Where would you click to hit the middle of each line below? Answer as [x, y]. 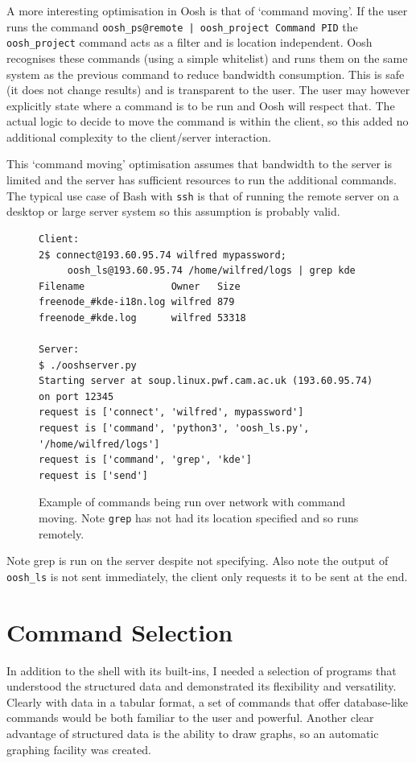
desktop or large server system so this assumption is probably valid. [173, 211]
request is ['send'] [94, 475]
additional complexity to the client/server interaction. [139, 136]
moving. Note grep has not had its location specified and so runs [199, 518]
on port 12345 [76, 396]
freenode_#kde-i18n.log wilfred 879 [137, 302]
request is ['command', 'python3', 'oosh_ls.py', [174, 429]
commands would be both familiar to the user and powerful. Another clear [190, 718]
